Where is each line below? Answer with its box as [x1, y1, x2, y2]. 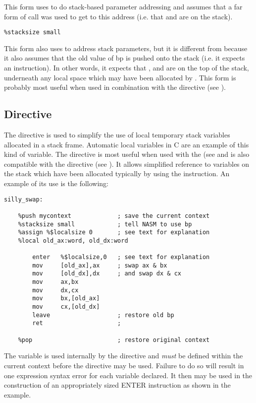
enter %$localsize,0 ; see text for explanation [32, 254, 210, 261]
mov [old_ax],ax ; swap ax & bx [32, 262, 167, 269]
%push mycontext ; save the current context [18, 212, 210, 219]
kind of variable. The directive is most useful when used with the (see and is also [4, 149, 250, 159]
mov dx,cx [32, 286, 79, 294]
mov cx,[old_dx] [32, 303, 100, 311]
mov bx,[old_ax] [32, 295, 100, 302]
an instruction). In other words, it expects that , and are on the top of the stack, [4, 63, 249, 73]
